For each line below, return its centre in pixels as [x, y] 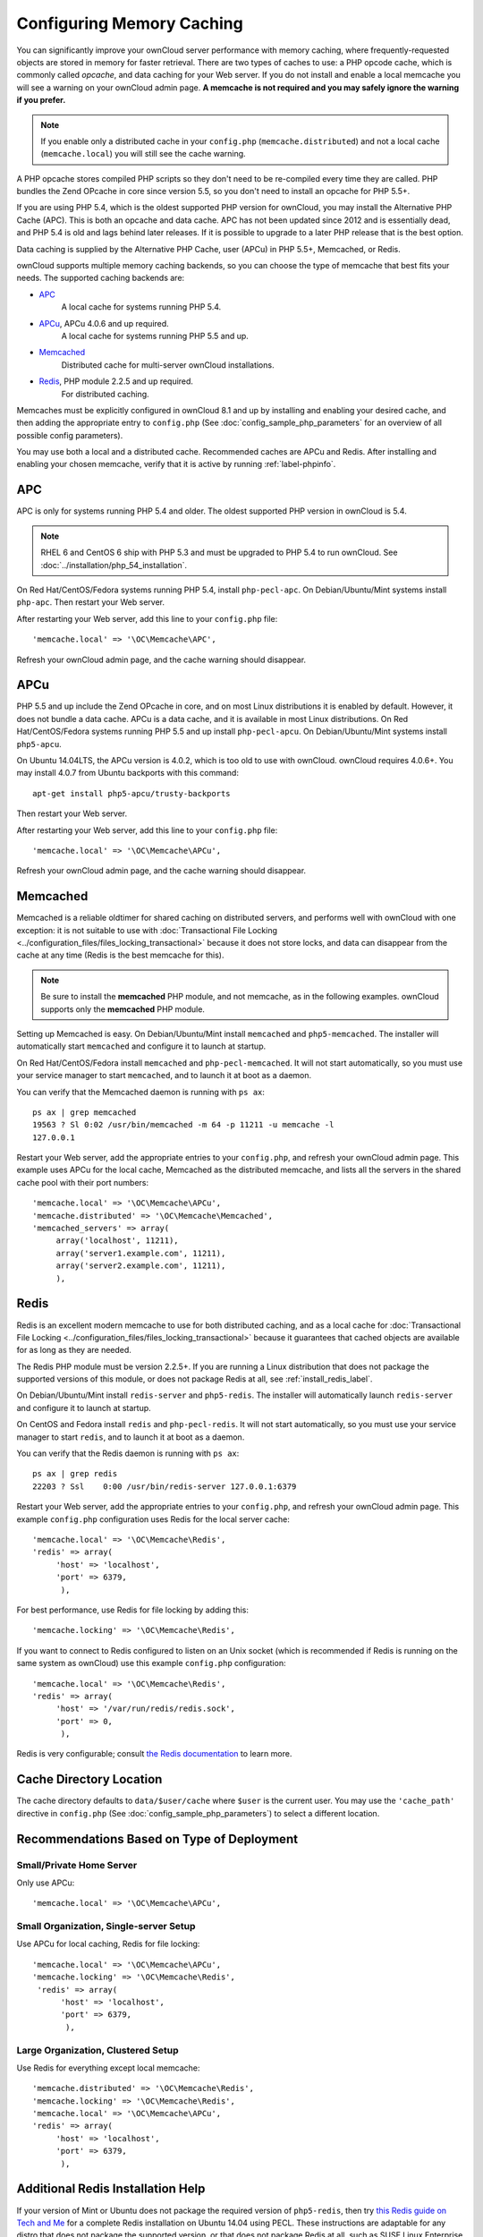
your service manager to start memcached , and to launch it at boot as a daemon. [164, 1076]
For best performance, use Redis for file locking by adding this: [133, 1610]
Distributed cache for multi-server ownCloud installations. [168, 365]
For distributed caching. [105, 394]
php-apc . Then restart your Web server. [91, 602]
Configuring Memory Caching [130, 23]
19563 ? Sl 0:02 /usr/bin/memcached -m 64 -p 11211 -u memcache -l [183, 1125]
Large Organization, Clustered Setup [97, 2050]
